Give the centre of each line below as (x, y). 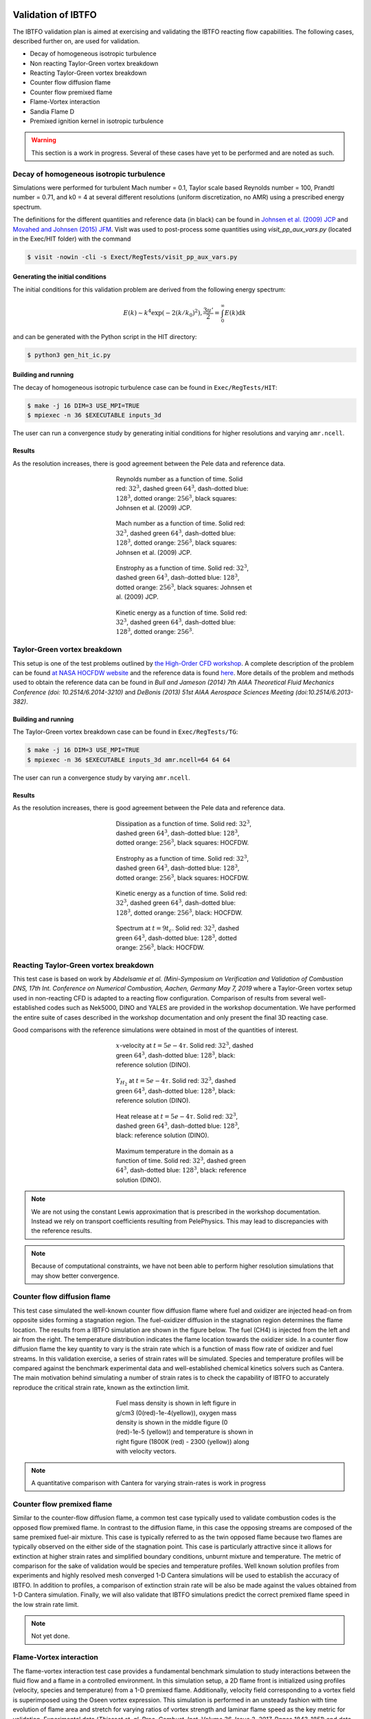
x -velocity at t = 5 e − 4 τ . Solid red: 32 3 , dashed (184, 1045)
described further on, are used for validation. (76, 41)
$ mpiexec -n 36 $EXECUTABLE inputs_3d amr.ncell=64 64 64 (128, 759)
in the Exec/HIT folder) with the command (72, 239)
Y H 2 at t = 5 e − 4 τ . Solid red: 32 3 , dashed (176, 1081)
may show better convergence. (75, 1275)
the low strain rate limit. (46, 1604)
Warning (44, 140)
